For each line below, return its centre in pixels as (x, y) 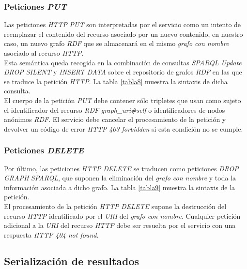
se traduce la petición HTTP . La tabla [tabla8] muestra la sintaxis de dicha (116, 81)
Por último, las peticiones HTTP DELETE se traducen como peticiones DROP (121, 168)
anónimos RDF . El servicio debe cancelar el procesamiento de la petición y (115, 119)
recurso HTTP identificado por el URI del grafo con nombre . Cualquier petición (122, 216)
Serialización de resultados (72, 261)
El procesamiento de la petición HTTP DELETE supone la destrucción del (115, 206)
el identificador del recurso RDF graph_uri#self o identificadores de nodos (115, 110)
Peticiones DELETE (44, 150)
